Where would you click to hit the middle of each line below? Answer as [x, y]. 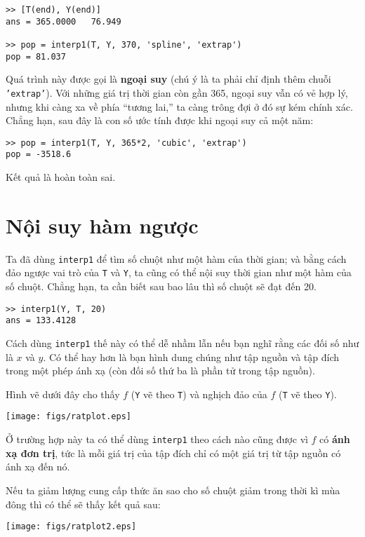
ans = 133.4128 [41, 321]
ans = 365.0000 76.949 [64, 21]
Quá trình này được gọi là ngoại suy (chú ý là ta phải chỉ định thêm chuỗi [168, 79]
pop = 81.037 [36, 56]
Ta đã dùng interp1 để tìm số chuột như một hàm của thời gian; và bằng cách [176, 258]
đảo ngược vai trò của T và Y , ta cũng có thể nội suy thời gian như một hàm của [179, 272]
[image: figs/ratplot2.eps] [71, 527]
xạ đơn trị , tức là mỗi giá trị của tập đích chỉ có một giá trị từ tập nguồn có [173, 453]
